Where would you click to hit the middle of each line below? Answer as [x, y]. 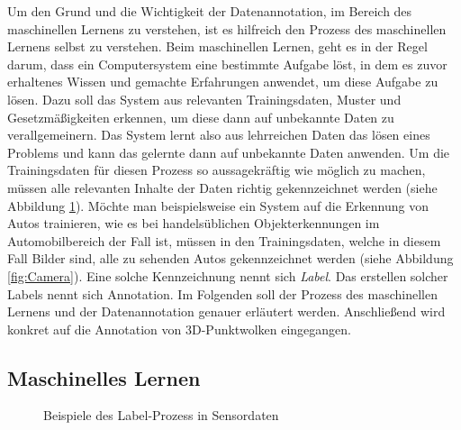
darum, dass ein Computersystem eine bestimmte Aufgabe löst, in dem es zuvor [227, 64]
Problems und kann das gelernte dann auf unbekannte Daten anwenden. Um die [229, 152]
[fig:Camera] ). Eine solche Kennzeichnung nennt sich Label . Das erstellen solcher [228, 275]
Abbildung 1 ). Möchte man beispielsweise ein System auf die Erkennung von [218, 205]
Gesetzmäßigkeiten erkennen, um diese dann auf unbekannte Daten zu [201, 117]
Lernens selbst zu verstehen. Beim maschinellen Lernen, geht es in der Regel [217, 46]
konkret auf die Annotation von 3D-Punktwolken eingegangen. [179, 329]
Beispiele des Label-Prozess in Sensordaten [161, 415]
